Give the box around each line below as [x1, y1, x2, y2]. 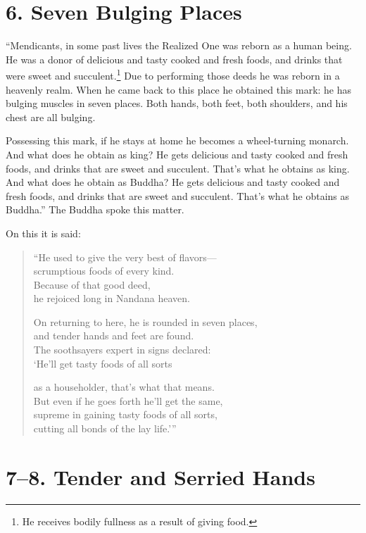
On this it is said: [6, 225, 81, 240]
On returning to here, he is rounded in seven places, [33, 314, 258, 329]
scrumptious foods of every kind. [33, 263, 175, 278]
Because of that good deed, [33, 277, 151, 291]
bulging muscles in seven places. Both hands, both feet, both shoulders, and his [6, 96, 348, 111]
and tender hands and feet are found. [33, 328, 194, 343]
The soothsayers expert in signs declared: [33, 342, 211, 357]
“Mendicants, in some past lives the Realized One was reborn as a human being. [6, 38, 352, 53]
